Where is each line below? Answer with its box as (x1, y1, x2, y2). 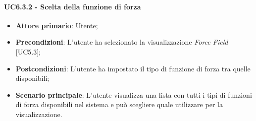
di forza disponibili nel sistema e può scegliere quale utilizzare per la (15, 99, 223, 110)
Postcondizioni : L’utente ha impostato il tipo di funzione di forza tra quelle (15, 63, 251, 73)
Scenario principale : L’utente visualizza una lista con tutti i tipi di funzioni (15, 89, 252, 100)
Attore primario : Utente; (15, 20, 98, 30)
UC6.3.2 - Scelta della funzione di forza (4, 1, 141, 11)
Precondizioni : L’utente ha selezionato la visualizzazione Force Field (15, 37, 228, 47)
